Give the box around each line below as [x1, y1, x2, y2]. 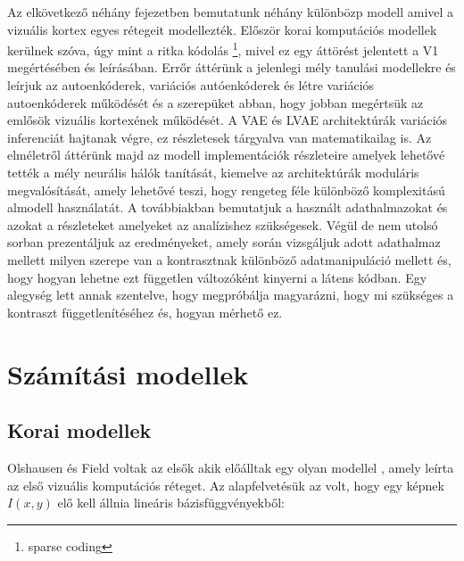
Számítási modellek [7, 355, 249, 392]
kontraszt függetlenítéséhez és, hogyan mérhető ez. [7, 302, 283, 321]
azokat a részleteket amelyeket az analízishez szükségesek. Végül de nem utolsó [7, 215, 438, 234]
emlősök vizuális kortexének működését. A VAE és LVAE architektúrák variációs [7, 111, 448, 129]
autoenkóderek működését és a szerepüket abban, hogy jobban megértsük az [7, 93, 424, 111]
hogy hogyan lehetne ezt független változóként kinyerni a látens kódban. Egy [7, 268, 427, 286]
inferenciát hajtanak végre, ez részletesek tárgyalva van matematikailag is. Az [7, 128, 432, 146]
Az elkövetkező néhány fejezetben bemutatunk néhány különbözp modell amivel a [7, 3, 454, 21]
